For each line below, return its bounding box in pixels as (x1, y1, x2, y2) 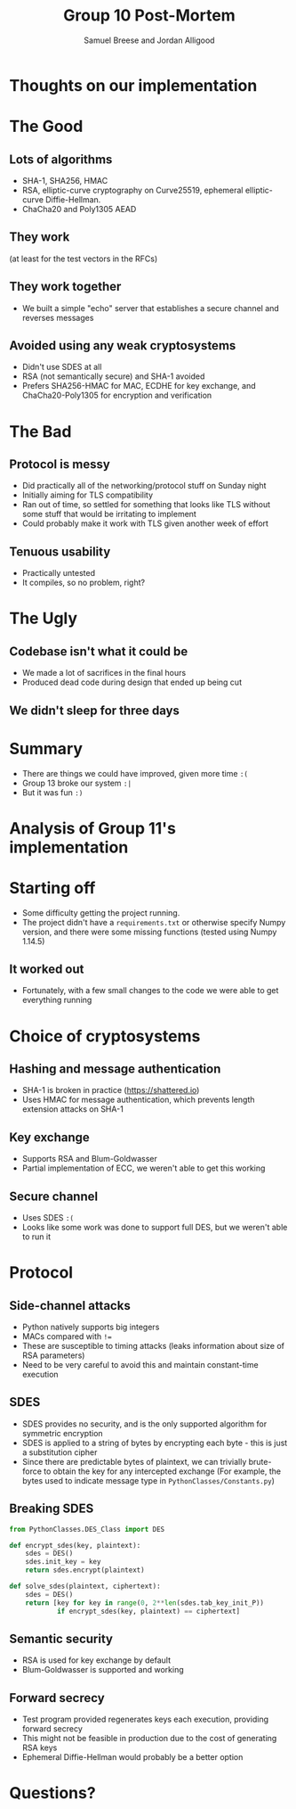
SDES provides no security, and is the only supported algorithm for (21, 1418, 268, 1429)
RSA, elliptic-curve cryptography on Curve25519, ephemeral (21, 185, 244, 195)
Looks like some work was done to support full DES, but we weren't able (21, 1222, 288, 1233)
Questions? (9, 1783, 96, 1804)
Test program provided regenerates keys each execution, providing (21, 1714, 269, 1725)
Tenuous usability (9, 544, 111, 559)
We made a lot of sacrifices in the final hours (21, 668, 187, 678)
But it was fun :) (21, 786, 84, 798)
